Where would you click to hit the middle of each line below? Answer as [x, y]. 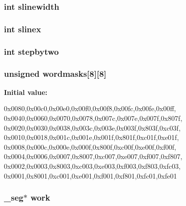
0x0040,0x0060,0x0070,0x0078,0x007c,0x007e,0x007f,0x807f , [93, 118]
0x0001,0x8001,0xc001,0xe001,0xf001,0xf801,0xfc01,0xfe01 [91, 175]
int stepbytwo [31, 51]
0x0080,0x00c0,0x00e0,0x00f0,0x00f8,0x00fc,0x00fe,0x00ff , [90, 108]
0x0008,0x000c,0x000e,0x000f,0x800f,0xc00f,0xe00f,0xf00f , [90, 147]
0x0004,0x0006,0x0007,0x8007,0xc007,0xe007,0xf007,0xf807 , [93, 156]
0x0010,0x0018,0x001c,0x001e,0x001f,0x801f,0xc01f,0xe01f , [92, 137]
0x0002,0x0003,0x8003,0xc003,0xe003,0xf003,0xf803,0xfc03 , [92, 166]
